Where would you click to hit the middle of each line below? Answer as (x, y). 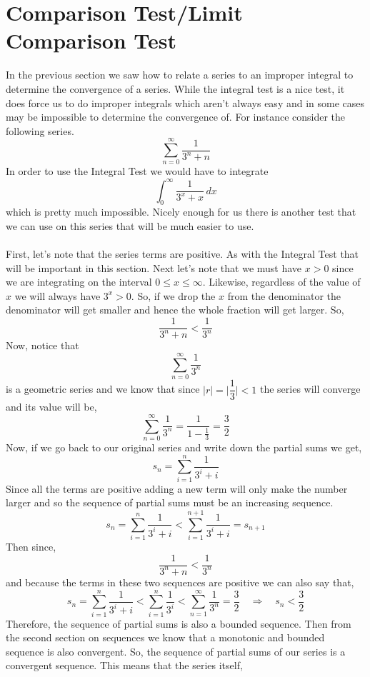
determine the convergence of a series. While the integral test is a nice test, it (175, 88)
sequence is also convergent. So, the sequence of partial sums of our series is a (176, 651)
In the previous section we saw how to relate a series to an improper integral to (180, 75)
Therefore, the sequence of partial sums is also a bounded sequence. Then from (179, 623)
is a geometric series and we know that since (103, 389)
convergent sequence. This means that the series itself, (124, 665)
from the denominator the (284, 295)
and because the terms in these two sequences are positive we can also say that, (180, 582)
